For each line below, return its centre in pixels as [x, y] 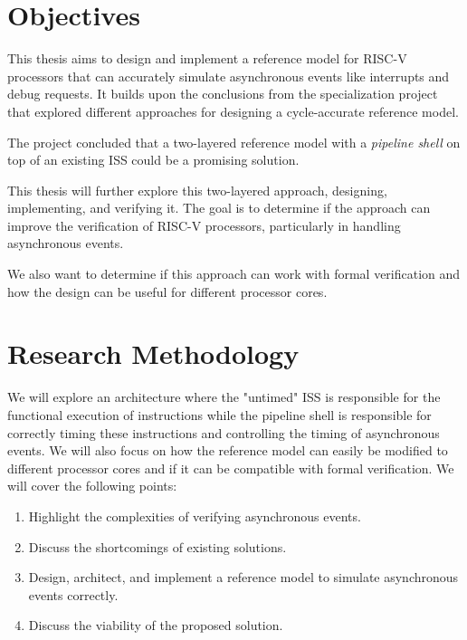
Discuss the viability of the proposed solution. [156, 625]
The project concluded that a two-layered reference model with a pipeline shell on [234, 142]
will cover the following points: [92, 486]
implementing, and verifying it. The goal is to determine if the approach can [219, 208]
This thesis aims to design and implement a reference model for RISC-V [207, 58]
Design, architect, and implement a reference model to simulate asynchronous [243, 577]
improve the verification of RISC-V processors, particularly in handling [204, 225]
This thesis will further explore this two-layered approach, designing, [197, 190]
